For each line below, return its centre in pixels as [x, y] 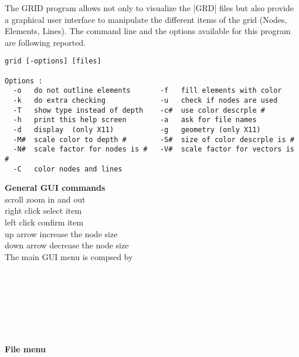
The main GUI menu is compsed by [69, 256]
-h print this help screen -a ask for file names [135, 120]
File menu [26, 348]
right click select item [43, 211]
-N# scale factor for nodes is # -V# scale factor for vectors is [154, 149]
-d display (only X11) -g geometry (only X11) [137, 129]
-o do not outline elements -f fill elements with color [147, 91]
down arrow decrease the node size [67, 245]
